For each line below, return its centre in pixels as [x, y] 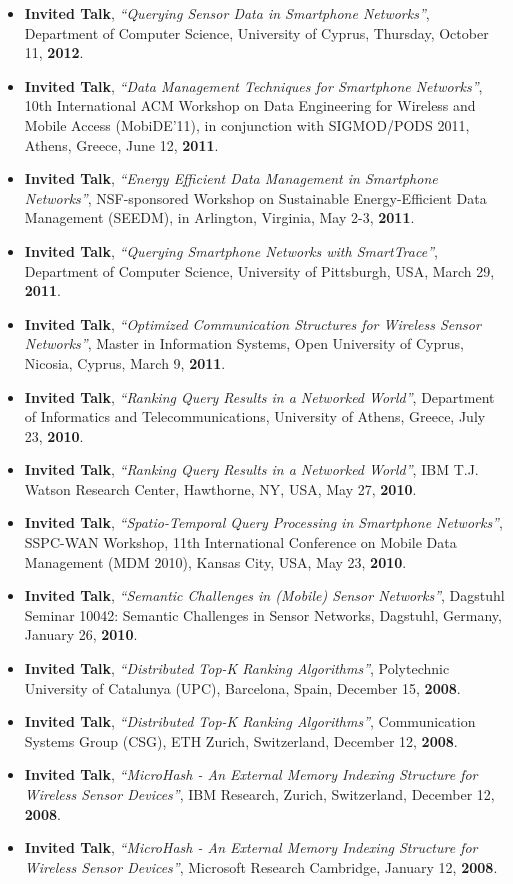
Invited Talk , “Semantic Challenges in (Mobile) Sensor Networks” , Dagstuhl [264, 595]
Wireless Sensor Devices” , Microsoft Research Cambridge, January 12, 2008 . [261, 866]
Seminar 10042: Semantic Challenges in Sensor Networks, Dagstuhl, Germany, [263, 614]
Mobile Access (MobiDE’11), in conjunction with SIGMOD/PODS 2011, [247, 124]
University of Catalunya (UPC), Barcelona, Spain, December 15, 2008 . [242, 687]
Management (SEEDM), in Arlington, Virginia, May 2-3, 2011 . [219, 217]
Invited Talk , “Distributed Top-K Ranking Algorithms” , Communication [250, 721]
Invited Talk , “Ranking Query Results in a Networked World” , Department [259, 396]
